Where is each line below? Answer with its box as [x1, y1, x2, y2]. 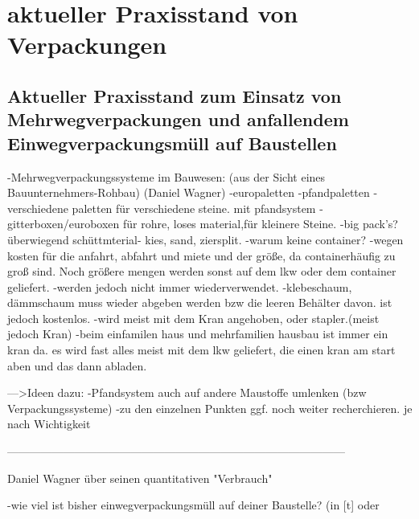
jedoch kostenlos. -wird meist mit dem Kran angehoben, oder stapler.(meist [7, 309, 380, 326]
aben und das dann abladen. [7, 357, 147, 374]
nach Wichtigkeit [7, 415, 91, 432]
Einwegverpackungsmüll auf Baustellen [7, 130, 337, 155]
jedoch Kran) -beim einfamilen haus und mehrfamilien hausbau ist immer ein [7, 325, 388, 342]
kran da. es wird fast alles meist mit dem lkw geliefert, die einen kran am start [7, 341, 396, 358]
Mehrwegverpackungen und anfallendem [7, 107, 349, 132]
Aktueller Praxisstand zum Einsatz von [7, 83, 342, 108]
